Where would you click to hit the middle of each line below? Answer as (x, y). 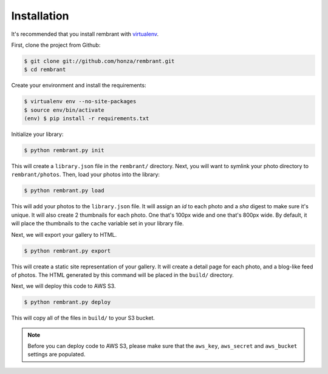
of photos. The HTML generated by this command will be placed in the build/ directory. (122, 275)
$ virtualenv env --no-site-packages (80, 101)
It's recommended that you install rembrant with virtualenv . (85, 34)
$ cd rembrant (45, 70)
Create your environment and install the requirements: (79, 86)
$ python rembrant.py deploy (67, 302)
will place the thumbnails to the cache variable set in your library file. (97, 223)
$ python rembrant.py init (64, 151)
